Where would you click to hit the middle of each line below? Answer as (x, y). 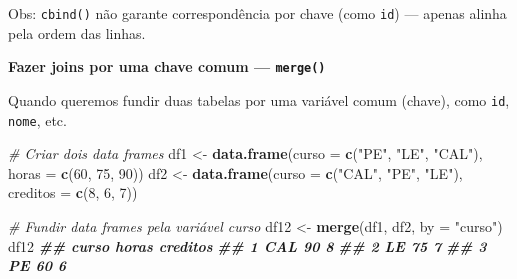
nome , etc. (37, 119)
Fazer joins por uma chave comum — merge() (167, 66)
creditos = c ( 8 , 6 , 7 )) (73, 192)
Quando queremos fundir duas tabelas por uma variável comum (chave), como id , (259, 99)
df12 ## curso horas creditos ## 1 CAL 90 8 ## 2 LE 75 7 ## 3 (247, 245)
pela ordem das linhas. (77, 32)
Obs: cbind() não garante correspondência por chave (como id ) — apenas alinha (257, 13)
